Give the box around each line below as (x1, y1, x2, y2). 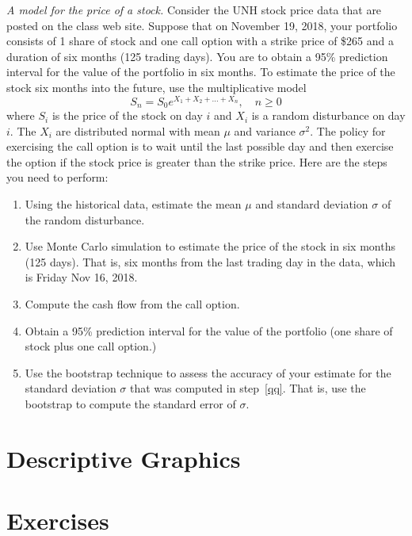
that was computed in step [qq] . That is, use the (130, 380, 366, 396)
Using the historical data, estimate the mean (25, 196, 242, 212)
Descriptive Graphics (6, 442, 241, 474)
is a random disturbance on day (251, 107, 406, 124)
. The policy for (310, 122, 386, 139)
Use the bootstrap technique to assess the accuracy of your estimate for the (25, 364, 391, 381)
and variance (234, 122, 296, 139)
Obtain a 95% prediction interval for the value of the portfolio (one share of (25, 322, 393, 339)
